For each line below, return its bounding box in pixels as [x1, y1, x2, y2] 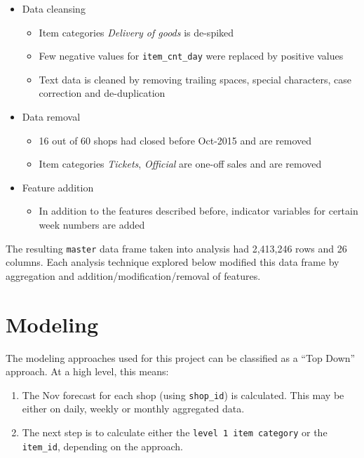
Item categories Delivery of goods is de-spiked [39, 25, 234, 39]
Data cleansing [22, 1, 86, 15]
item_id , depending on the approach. [22, 438, 183, 453]
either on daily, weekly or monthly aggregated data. [22, 401, 245, 416]
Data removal [22, 109, 81, 124]
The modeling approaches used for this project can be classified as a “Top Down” [6, 350, 356, 365]
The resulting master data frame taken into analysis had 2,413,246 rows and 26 [6, 241, 347, 255]
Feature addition [22, 180, 94, 194]
